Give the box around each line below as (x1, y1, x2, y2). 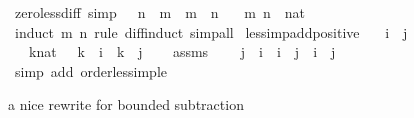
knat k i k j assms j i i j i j (28, 41, 336, 62)
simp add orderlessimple (14, 60, 167, 81)
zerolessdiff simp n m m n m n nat (14, 2, 305, 22)
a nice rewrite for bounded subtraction (8, 94, 244, 115)
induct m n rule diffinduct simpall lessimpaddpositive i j (14, 21, 408, 42)
